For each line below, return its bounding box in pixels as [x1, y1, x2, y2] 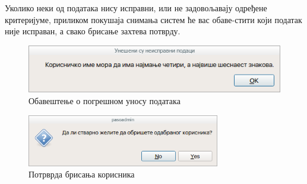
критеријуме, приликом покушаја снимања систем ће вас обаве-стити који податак [5, 13, 302, 25]
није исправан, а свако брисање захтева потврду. [5, 25, 181, 37]
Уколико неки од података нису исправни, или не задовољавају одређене [5, 2, 267, 14]
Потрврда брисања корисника [29, 168, 135, 180]
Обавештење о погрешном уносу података [29, 95, 181, 107]
